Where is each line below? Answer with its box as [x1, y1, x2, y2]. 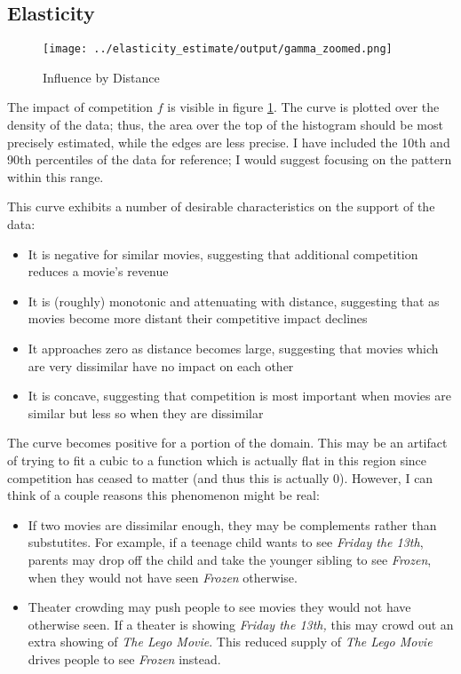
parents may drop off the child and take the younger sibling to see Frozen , [28, 550, 432, 568]
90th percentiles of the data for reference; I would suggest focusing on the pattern [7, 150, 452, 169]
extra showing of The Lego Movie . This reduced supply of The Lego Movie [28, 632, 433, 651]
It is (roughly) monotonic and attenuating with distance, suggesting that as [28, 291, 440, 310]
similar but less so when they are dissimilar [28, 403, 264, 422]
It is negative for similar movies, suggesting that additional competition [28, 244, 418, 263]
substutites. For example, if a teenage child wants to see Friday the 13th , [28, 533, 424, 551]
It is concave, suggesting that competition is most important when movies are [28, 386, 451, 405]
